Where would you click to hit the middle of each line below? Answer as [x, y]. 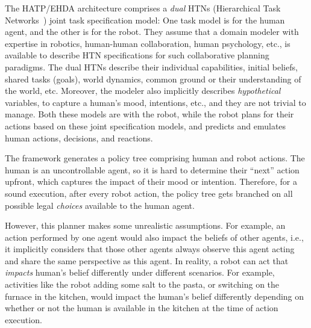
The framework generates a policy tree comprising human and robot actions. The [155, 158]
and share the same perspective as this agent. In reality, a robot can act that [147, 260]
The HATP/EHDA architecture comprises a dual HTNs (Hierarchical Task [143, 8]
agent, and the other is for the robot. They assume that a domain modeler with [152, 32]
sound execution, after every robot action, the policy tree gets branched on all [149, 193]
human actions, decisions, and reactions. [79, 138]
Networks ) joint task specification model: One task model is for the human [145, 20]
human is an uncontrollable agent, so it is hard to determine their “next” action [152, 169]
